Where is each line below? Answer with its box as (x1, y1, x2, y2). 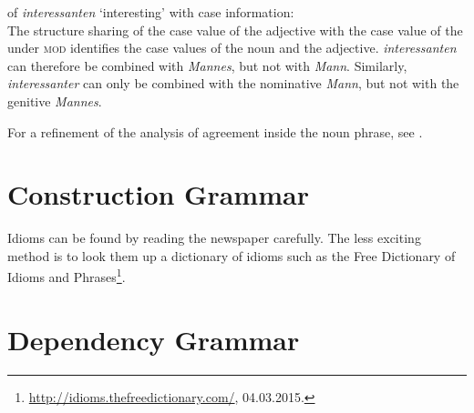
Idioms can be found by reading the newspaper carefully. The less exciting (7, 228, 421, 247)
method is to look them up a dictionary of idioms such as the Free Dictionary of (7, 246, 456, 265)
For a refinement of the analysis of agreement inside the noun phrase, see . (7, 122, 423, 141)
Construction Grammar (7, 176, 309, 213)
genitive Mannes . (7, 91, 102, 110)
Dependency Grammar (7, 320, 300, 358)
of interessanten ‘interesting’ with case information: (7, 3, 294, 21)
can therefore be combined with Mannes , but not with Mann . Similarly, (7, 55, 407, 75)
